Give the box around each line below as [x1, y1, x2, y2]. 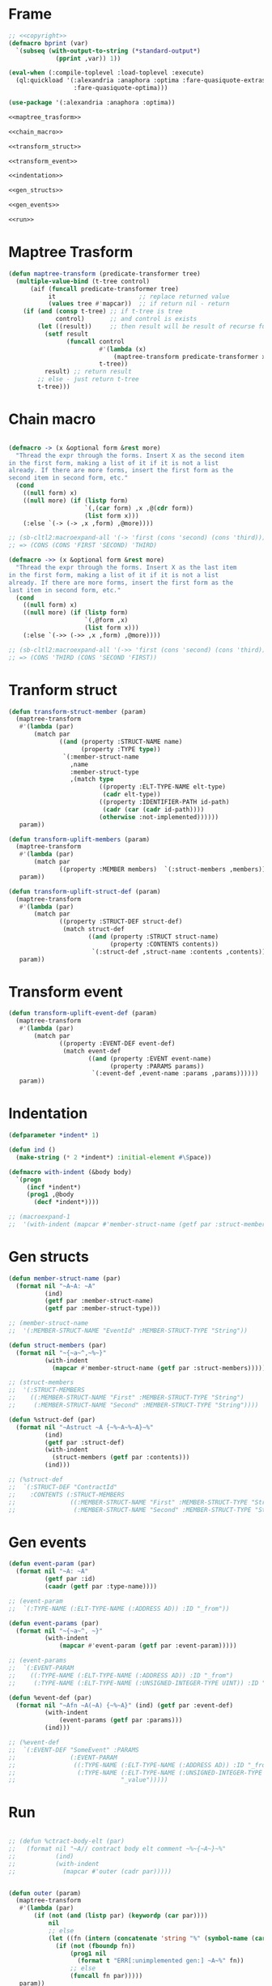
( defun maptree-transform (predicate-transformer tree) [8, 269, 201, 278]
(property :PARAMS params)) [109, 1062, 205, 1070]
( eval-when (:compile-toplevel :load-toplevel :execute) [8, 69, 205, 77]
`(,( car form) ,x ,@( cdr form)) [84, 504, 194, 512]
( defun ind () [8, 1146, 57, 1154]
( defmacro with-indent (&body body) [8, 1168, 132, 1176]
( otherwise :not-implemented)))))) [98, 813, 219, 821]
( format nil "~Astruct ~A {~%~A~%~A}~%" [15, 1423, 154, 1431]
